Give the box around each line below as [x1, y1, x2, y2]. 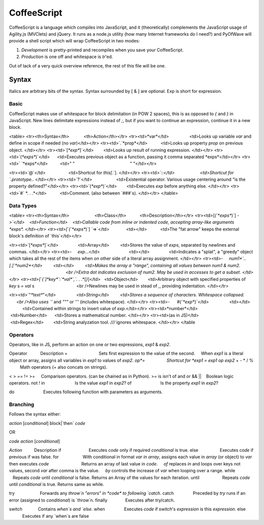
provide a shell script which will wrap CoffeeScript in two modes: [9, 38, 140, 44]
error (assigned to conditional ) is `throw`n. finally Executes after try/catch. [9, 497, 175, 503]
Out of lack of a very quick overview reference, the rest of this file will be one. [9, 63, 166, 68]
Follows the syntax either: [9, 411, 61, 417]
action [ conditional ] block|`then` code [9, 420, 86, 426]
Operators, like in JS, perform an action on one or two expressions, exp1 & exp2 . [9, 341, 171, 347]
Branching [9, 401, 34, 408]
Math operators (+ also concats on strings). [20, 364, 108, 370]
